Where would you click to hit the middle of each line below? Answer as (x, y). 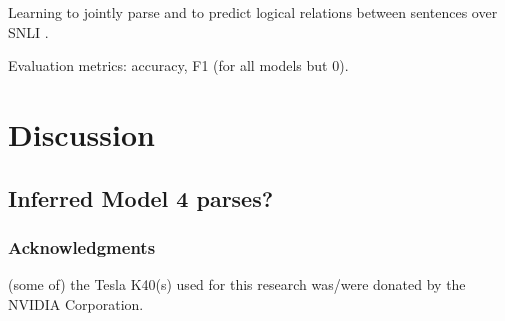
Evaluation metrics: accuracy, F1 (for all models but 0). (178, 65)
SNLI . (28, 31)
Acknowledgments (82, 246)
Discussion (81, 133)
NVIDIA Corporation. (76, 303)
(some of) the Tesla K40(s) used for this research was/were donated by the (237, 284)
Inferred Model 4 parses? (141, 197)
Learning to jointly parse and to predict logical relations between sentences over (253, 12)
